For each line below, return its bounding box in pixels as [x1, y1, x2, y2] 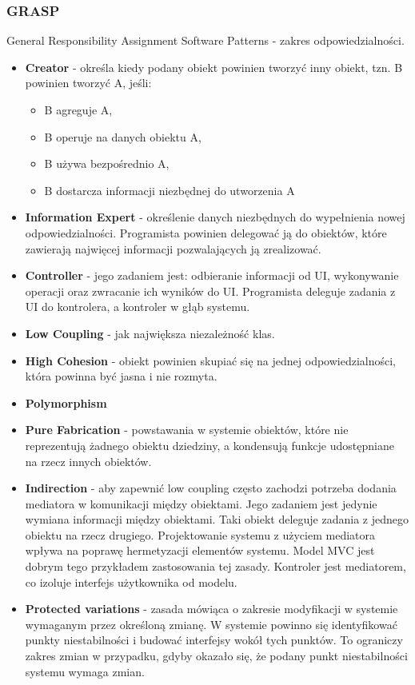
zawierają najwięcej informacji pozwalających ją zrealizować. [25, 240, 321, 257]
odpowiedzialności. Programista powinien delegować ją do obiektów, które [25, 224, 387, 241]
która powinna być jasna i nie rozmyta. [25, 368, 217, 384]
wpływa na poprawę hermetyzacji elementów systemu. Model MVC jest [25, 542, 375, 559]
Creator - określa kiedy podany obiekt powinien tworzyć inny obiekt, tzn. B [25, 58, 403, 75]
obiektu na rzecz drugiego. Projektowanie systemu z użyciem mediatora [25, 526, 375, 543]
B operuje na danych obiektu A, [44, 128, 202, 145]
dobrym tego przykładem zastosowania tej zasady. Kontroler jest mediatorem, [25, 558, 406, 575]
